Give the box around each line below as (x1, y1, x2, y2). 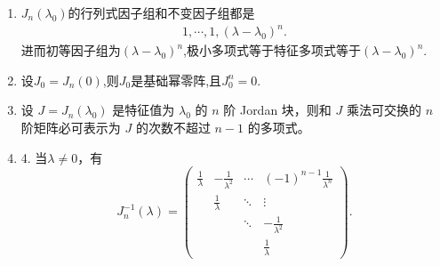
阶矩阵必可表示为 (20, 117, 121, 136)
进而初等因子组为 (20, 41, 121, 60)
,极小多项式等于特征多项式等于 (183, 41, 361, 60)
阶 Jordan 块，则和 (223, 101, 332, 119)
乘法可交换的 (346, 101, 421, 119)
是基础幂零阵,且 (131, 70, 222, 89)
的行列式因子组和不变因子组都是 (68, 4, 255, 21)
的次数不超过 (135, 117, 211, 136)
